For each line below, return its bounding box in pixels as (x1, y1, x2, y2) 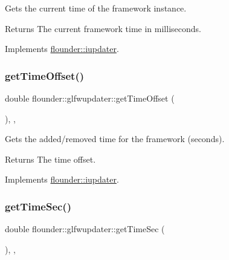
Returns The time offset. (5, 152, 96, 165)
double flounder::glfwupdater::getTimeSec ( (5, 223, 165, 235)
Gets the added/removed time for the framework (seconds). (5, 132, 225, 145)
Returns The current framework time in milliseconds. (5, 22, 201, 34)
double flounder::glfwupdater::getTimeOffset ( (5, 92, 175, 104)
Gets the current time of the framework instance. (5, 2, 187, 14)
